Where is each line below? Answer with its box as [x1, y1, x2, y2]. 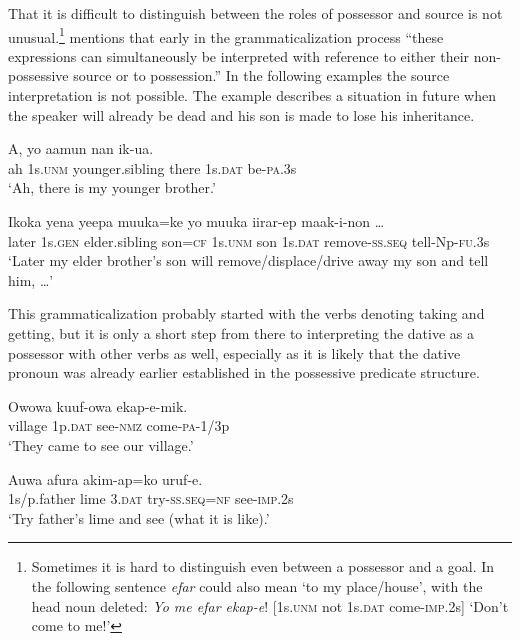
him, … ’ [8, 269, 54, 290]
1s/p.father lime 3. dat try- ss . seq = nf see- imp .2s [8, 488, 294, 509]
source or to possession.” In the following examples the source [73, 65, 450, 86]
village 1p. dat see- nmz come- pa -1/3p [8, 415, 230, 436]
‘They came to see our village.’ [8, 434, 194, 455]
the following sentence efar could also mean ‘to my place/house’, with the [31, 575, 483, 596]
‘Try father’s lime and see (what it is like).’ [8, 507, 270, 528]
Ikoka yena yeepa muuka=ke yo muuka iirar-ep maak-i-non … [8, 211, 385, 231]
